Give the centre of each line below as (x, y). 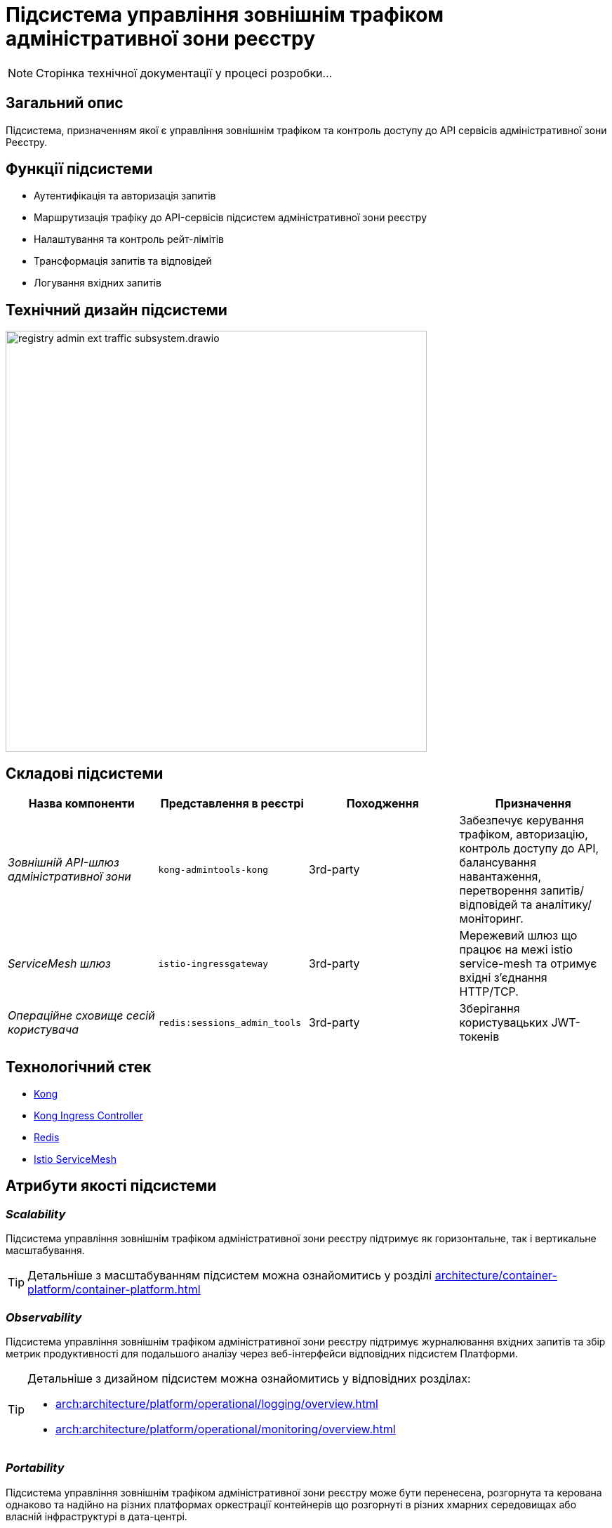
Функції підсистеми (79, 169)
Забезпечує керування (521, 821)
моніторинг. (491, 919)
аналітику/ (564, 905)
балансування (498, 863)
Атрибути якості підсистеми (111, 1186)
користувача (43, 1030)
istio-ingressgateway (213, 963)
